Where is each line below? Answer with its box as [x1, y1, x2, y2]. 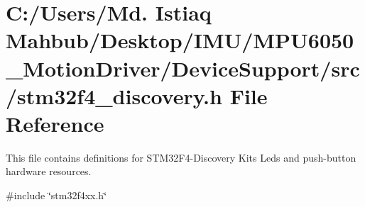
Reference [6, 108, 104, 138]
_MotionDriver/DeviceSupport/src [6, 53, 360, 82]
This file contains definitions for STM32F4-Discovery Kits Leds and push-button [6, 150, 356, 164]
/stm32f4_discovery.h [6, 81, 222, 110]
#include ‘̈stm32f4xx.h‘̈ [6, 188, 107, 203]
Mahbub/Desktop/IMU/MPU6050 [6, 26, 354, 55]
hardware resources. [6, 164, 92, 179]
